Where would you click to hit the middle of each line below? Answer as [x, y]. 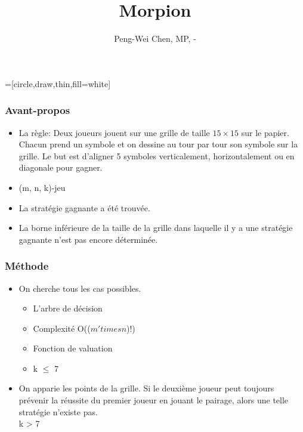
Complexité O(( [62, 328]
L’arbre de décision [68, 308]
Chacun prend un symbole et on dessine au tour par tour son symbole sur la [158, 144]
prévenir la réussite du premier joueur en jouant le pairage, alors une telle [154, 400]
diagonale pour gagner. [61, 167]
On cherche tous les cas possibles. [80, 288]
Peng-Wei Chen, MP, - [155, 38]
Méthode [27, 266]
